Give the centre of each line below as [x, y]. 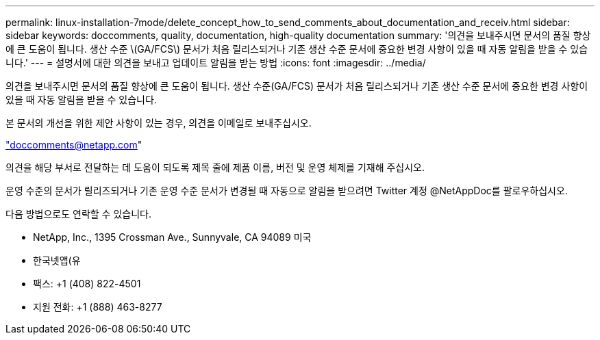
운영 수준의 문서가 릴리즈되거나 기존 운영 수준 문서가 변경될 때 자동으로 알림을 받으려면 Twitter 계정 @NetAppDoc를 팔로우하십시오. [287, 191]
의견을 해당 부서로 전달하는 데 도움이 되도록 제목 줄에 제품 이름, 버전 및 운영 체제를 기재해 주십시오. [215, 167]
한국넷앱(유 [57, 260]
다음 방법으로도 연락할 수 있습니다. [78, 214]
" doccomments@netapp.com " [74, 145]
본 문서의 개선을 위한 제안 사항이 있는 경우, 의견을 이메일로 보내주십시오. [159, 123]
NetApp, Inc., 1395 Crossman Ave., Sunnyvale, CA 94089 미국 [172, 237]
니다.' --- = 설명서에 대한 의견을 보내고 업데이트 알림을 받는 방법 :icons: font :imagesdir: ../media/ [216, 63]
